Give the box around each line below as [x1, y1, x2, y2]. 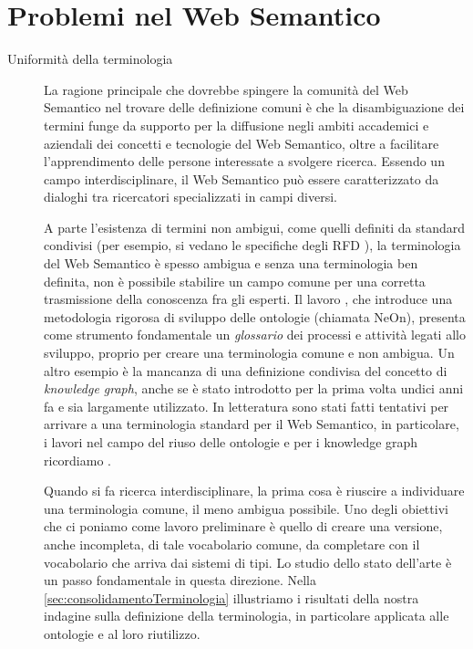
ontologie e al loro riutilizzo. [44, 623, 201, 643]
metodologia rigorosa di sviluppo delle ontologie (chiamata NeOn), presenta [44, 307, 466, 326]
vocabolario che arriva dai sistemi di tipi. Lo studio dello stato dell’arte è [44, 552, 452, 571]
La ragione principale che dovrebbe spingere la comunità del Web [44, 79, 408, 99]
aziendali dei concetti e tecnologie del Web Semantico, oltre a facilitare [44, 133, 439, 152]
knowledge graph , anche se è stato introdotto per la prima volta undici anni [44, 379, 464, 398]
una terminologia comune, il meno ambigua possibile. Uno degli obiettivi [44, 498, 448, 518]
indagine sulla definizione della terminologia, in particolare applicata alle [44, 606, 449, 625]
